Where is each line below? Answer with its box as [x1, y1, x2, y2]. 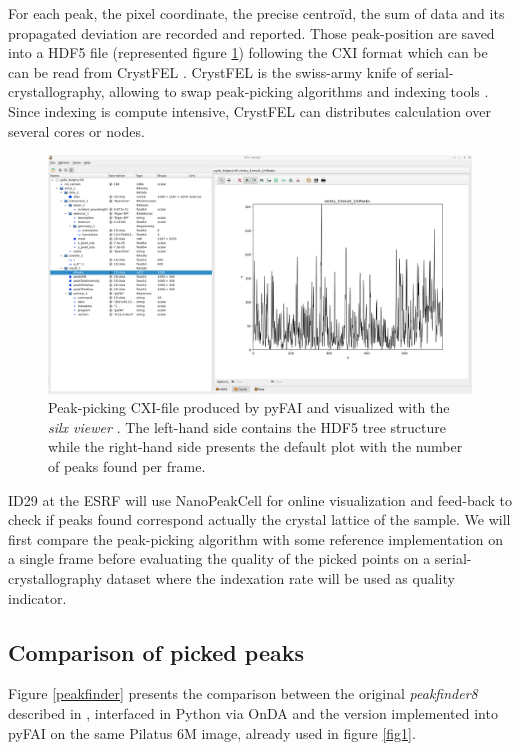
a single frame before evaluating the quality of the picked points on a [8, 548, 431, 569]
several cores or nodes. [8, 120, 145, 141]
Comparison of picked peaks [8, 636, 304, 667]
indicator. [8, 587, 67, 608]
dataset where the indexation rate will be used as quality [106, 568, 455, 588]
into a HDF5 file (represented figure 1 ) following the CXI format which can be [8, 42, 488, 63]
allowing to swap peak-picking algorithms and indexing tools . [109, 81, 489, 102]
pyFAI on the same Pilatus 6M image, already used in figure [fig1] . [8, 722, 416, 743]
